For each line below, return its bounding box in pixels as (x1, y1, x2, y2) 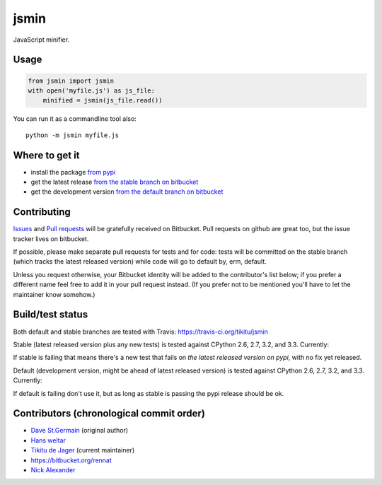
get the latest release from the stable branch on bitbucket (30, 177, 199, 186)
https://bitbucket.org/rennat (30, 456, 112, 464)
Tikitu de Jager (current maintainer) (30, 446, 134, 455)
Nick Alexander (30, 465, 76, 474)
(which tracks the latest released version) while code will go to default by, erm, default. (13, 257, 267, 266)
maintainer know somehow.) (13, 290, 95, 298)
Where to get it (13, 149, 81, 161)
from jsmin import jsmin (28, 76, 115, 85)
